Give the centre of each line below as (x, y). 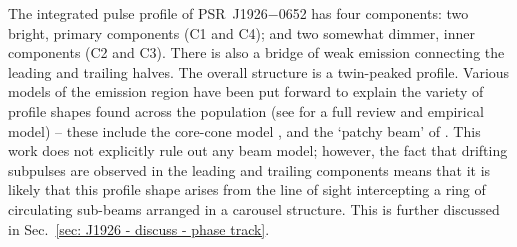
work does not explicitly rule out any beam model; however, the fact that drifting (258, 150)
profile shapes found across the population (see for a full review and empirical (246, 110)
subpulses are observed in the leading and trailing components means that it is (249, 169)
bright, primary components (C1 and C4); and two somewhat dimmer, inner (242, 32)
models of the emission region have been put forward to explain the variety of (246, 91)
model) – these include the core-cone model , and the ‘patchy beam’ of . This (244, 130)
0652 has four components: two (373, 13)
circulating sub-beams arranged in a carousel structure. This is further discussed (254, 208)
